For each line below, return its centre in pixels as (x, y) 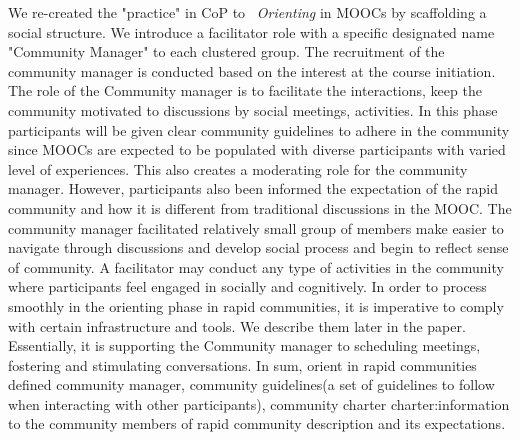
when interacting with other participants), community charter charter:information (259, 403)
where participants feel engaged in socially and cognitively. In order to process (247, 286)
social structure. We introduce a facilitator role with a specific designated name (251, 31)
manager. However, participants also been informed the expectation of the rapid (253, 188)
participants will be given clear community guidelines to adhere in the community (259, 129)
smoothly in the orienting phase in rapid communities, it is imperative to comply (256, 305)
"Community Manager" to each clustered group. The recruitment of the (226, 51)
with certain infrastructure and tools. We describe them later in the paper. (237, 325)
